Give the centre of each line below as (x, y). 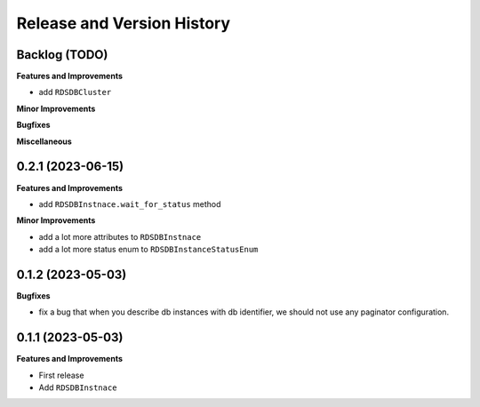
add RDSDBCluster (75, 92)
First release (61, 375)
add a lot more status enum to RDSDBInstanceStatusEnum (148, 250)
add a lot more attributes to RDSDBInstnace (120, 236)
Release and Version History (124, 23)
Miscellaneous (44, 141)
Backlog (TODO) (62, 55)
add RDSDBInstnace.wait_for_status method (130, 203)
